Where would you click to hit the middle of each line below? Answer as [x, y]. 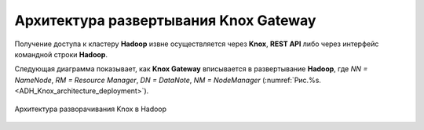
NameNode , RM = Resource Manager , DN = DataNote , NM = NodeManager [137, 80]
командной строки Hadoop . [61, 54]
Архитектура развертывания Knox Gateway [165, 20]
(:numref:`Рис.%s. [292, 80]
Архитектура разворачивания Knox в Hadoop [91, 109]
